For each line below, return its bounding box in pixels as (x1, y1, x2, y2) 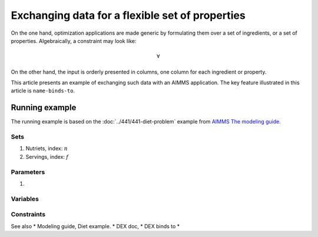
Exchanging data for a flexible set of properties (11, 9, 246, 22)
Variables (11, 195, 39, 203)
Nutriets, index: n (25, 145, 68, 152)
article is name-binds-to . (11, 87, 75, 94)
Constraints (11, 211, 46, 219)
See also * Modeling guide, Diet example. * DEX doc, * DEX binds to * (11, 222, 180, 229)
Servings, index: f (25, 153, 69, 160)
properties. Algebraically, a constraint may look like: (11, 37, 137, 44)
